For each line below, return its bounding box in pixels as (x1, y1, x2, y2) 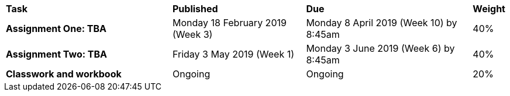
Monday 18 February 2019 (173, 17, 287, 29)
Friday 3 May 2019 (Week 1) (173, 48, 294, 60)
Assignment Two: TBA (6, 48, 108, 60)
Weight (473, 3, 505, 15)
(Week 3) (173, 29, 213, 40)
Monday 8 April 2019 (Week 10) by (306, 17, 457, 29)
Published (173, 3, 218, 15)
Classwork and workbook (6, 68, 122, 80)
